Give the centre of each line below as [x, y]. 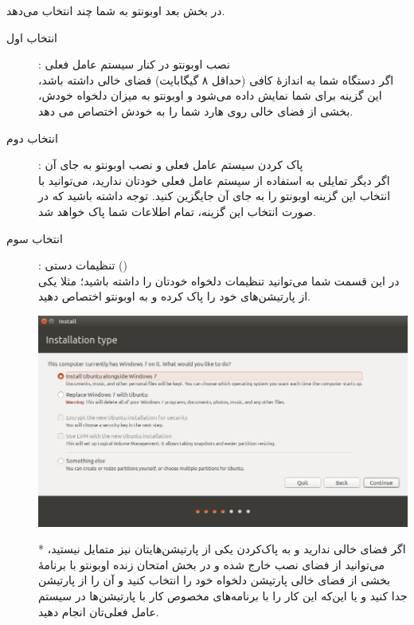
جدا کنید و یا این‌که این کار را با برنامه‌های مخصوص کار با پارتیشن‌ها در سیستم [223, 595]
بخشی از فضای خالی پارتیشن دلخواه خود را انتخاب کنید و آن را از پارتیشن [215, 580]
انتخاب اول [32, 37]
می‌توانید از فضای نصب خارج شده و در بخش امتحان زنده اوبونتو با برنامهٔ [212, 564]
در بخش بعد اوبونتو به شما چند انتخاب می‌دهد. [116, 10]
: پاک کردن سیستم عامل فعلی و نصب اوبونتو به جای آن [171, 165]
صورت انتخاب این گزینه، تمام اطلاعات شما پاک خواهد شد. [177, 211]
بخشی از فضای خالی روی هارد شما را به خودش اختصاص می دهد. [196, 110]
